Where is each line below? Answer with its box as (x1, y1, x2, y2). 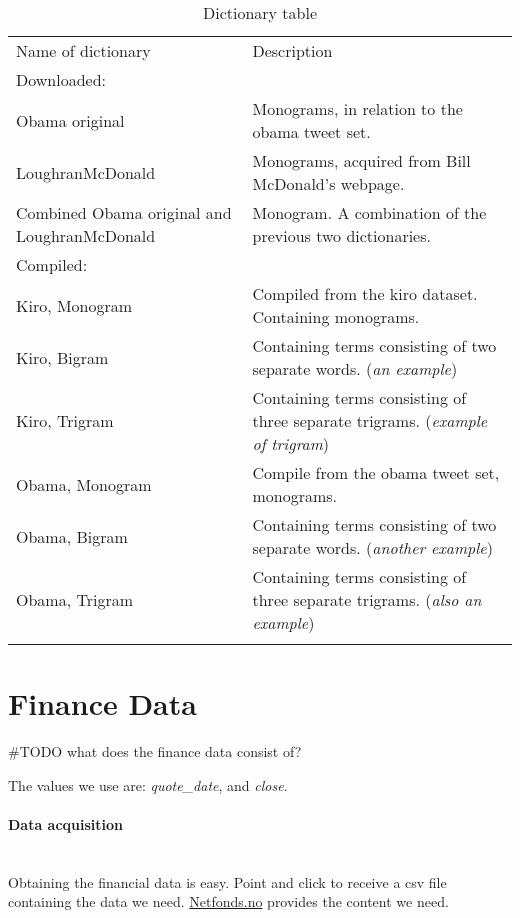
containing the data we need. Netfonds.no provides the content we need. (8, 891, 449, 912)
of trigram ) (252, 432, 330, 455)
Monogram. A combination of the (252, 201, 487, 224)
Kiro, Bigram (16, 345, 109, 369)
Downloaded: (16, 68, 107, 91)
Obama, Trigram (16, 588, 133, 611)
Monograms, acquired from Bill (252, 149, 471, 172)
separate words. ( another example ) (252, 536, 493, 559)
